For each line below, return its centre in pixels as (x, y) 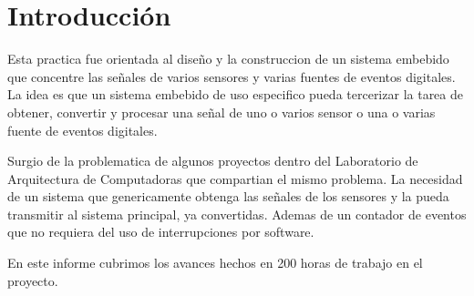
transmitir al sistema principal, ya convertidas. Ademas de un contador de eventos (237, 214)
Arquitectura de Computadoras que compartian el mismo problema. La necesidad (235, 178)
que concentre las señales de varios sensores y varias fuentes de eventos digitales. (232, 76)
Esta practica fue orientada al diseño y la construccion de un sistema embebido (228, 59)
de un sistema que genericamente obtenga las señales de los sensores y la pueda (228, 196)
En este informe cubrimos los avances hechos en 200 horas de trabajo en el (215, 263)
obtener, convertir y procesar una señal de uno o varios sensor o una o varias (222, 112)
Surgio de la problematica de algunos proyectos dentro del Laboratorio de (213, 161)
